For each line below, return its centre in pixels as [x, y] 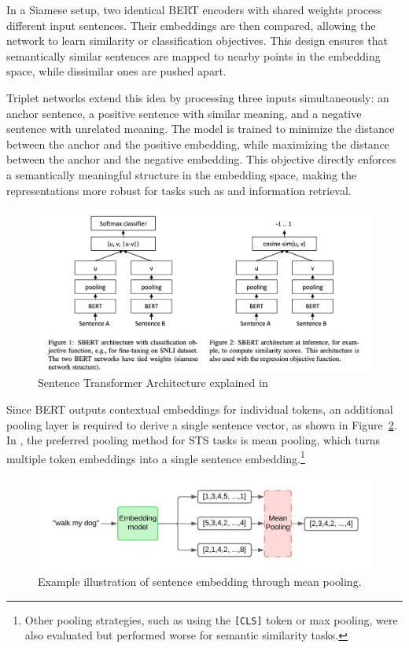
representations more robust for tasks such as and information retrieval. [179, 190]
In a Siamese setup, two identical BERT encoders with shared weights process [194, 9]
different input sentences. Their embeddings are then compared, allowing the [191, 25]
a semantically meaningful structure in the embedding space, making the [182, 174]
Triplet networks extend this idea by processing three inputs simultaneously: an [198, 97]
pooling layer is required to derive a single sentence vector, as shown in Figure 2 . [202, 424]
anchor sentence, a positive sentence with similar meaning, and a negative [184, 113]
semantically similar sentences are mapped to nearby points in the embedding [193, 55]
